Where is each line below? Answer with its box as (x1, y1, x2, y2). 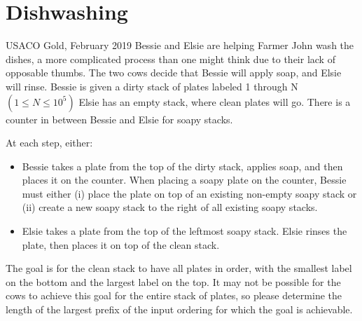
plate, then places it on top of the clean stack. (22, 237, 220, 252)
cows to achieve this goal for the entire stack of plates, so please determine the (6, 288, 342, 303)
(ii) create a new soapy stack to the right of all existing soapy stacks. (22, 200, 318, 214)
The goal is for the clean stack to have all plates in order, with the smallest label (6, 261, 352, 275)
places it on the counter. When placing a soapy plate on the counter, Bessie (22, 172, 347, 187)
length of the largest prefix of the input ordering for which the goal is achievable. (6, 302, 353, 317)
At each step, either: (6, 135, 93, 150)
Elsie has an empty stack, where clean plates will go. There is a (78, 94, 351, 109)
